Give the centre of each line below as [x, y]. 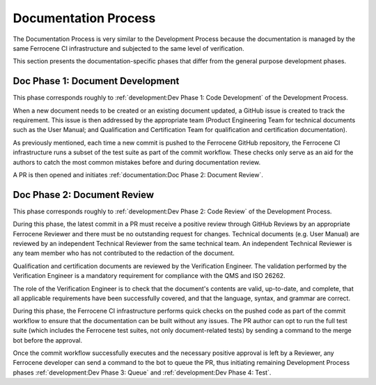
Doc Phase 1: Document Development [96, 81]
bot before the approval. [48, 340]
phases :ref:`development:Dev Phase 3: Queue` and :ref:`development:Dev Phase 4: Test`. [142, 372]
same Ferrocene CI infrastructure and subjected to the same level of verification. [128, 48]
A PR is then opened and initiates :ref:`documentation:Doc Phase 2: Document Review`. [138, 174]
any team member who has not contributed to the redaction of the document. [124, 253]
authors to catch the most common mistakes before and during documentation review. [137, 162]
